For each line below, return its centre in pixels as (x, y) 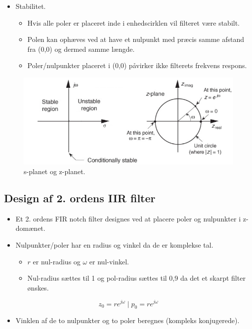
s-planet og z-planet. (55, 171)
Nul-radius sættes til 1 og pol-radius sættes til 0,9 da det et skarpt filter (136, 278)
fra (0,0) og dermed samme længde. (81, 49)
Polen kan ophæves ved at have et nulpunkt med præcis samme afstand (136, 39)
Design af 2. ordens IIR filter (80, 198)
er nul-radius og (57, 261)
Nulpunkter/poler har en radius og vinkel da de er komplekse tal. (114, 245)
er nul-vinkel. (109, 261)
